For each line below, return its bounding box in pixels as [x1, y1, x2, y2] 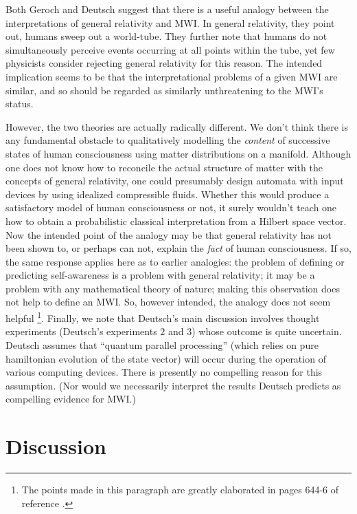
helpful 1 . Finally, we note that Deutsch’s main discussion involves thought [5, 309, 320, 325]
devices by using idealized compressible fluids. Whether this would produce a [5, 186, 330, 201]
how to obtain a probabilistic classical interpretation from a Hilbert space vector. [5, 213, 347, 228]
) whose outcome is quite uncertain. [192, 324, 342, 339]
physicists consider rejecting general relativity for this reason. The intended [5, 56, 323, 70]
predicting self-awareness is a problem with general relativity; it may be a [5, 268, 315, 282]
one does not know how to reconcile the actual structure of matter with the [5, 160, 323, 174]
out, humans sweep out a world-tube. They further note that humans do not [5, 29, 327, 43]
